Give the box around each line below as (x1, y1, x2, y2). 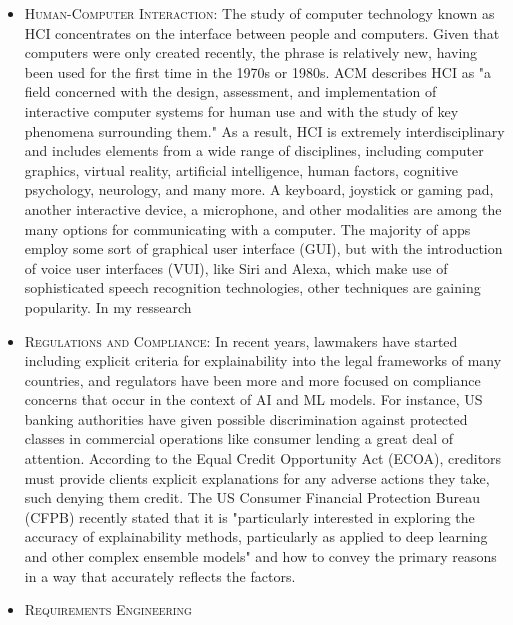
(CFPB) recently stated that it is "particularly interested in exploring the (24, 506, 475, 527)
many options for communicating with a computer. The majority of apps (24, 218, 471, 239)
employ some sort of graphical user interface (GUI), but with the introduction (24, 238, 503, 259)
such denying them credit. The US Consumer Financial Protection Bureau (24, 487, 480, 508)
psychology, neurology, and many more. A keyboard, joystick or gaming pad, (24, 179, 494, 200)
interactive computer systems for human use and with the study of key (24, 100, 459, 121)
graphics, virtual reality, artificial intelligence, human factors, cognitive (24, 159, 459, 180)
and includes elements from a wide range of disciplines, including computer (24, 140, 484, 161)
